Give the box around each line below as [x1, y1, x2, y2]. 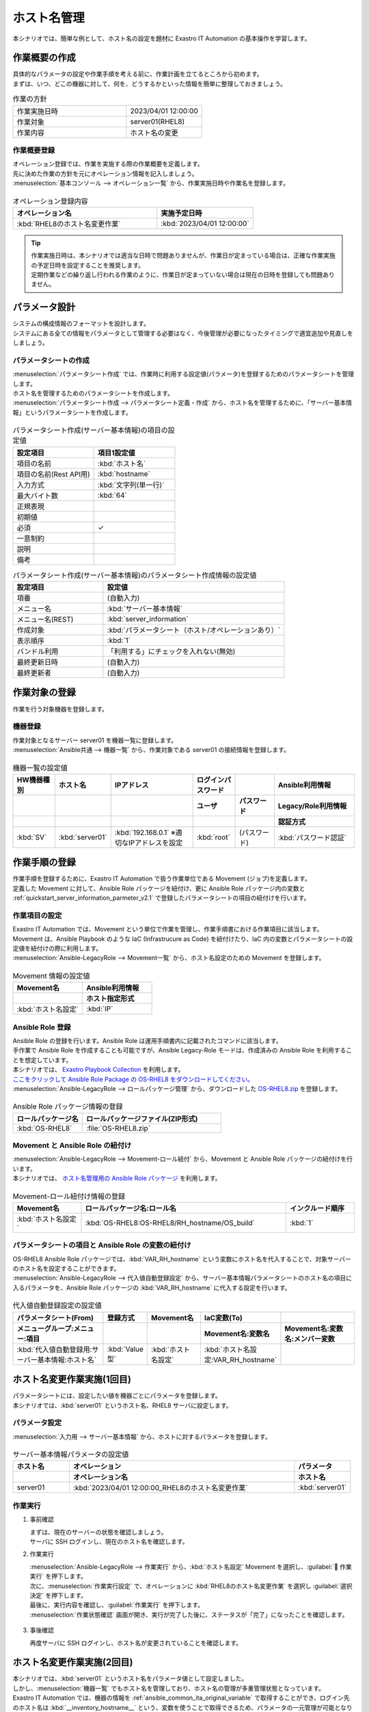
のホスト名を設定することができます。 [12, 1264, 120, 1273]
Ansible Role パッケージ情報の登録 [12, 1102, 123, 1111]
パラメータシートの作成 [12, 355, 90, 365]
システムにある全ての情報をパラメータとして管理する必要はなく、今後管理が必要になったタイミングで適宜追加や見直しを [12, 329, 353, 337]
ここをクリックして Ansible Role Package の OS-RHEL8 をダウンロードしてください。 [12, 1075, 254, 1083]
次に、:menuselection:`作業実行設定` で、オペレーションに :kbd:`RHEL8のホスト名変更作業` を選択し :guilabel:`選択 [29, 1582, 353, 1590]
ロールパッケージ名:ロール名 [85, 1203, 177, 1213]
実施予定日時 [161, 208, 202, 218]
